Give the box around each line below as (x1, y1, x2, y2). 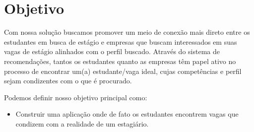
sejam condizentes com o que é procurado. (4, 75, 132, 86)
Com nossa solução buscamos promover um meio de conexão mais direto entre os (4, 27, 250, 37)
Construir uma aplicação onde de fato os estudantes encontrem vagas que (15, 109, 239, 119)
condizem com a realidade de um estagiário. (15, 118, 149, 129)
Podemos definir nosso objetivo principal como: (4, 92, 147, 102)
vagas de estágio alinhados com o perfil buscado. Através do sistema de (4, 46, 220, 57)
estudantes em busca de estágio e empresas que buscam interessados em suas (4, 36, 237, 47)
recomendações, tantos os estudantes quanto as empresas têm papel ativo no (4, 56, 236, 66)
